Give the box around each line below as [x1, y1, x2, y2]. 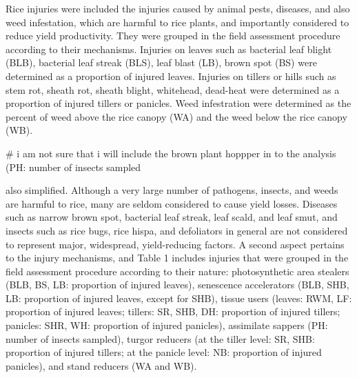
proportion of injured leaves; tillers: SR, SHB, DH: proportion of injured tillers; [6, 304, 340, 319]
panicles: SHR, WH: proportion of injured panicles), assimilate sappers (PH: [6, 318, 328, 332]
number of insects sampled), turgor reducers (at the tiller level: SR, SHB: [6, 331, 315, 346]
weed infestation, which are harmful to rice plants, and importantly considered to [6, 14, 349, 29]
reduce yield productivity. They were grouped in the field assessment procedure [6, 28, 340, 43]
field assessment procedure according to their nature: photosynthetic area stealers [6, 263, 349, 278]
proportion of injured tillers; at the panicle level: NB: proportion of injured [6, 345, 322, 359]
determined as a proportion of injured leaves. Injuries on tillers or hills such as [6, 68, 336, 83]
